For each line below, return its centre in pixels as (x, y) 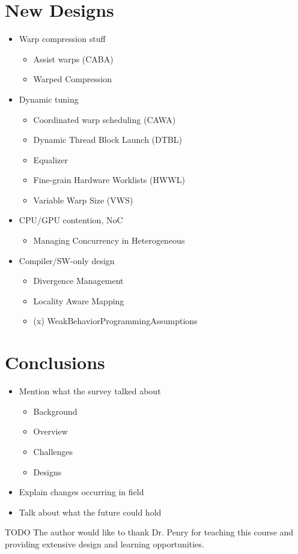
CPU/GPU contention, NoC (71, 220)
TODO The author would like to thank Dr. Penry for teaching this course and (149, 532)
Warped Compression (73, 79)
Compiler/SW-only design (67, 260)
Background (55, 411)
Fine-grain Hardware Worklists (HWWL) (109, 180)
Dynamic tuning (49, 99)
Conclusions (55, 362)
